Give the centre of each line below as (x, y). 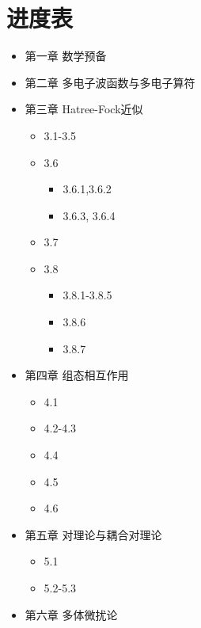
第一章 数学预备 (66, 56)
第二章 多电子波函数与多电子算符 (110, 82)
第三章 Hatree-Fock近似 (84, 109)
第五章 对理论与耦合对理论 (93, 534)
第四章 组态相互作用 (77, 375)
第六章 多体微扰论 (71, 614)
